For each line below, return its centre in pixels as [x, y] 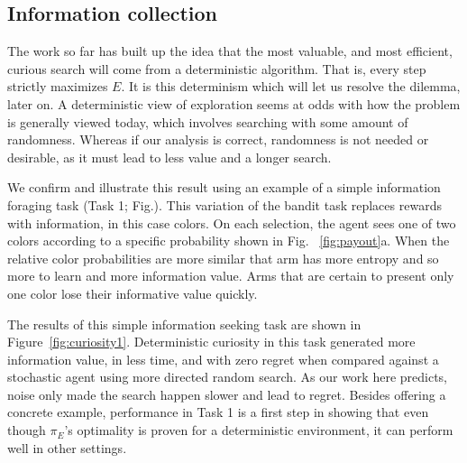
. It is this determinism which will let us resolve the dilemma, [291, 86]
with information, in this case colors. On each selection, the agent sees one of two [232, 222]
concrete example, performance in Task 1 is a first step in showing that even [218, 412]
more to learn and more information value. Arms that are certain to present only [231, 276]
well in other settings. [67, 447]
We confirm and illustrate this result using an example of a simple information [224, 187]
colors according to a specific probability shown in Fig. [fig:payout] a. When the [229, 241]
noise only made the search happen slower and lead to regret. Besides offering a [227, 394]
